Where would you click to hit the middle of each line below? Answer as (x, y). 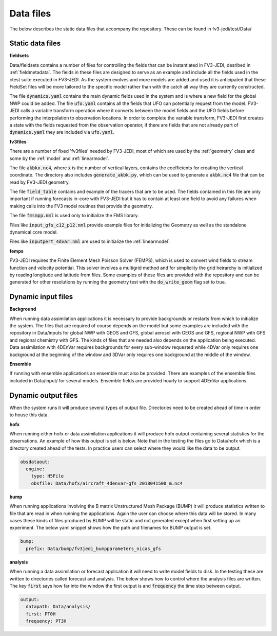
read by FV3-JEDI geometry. (40, 182)
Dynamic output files (44, 395)
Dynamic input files (41, 297)
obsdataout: (35, 462)
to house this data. (29, 415)
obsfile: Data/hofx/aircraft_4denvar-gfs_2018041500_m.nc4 (107, 483)
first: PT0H (41, 614)
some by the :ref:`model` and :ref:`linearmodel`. (60, 158)
